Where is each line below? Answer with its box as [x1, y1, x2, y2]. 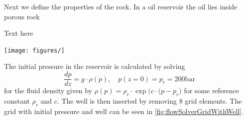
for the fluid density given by [4, 85, 93, 96]
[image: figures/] [4, 47, 65, 54]
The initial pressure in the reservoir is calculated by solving [4, 61, 185, 71]
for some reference [184, 85, 240, 96]
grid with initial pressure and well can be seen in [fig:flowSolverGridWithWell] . [4, 106, 244, 116]
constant [4, 95, 30, 106]
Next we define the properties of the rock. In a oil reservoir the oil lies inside [4, 1, 238, 11]
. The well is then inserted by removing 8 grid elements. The [57, 95, 242, 106]
